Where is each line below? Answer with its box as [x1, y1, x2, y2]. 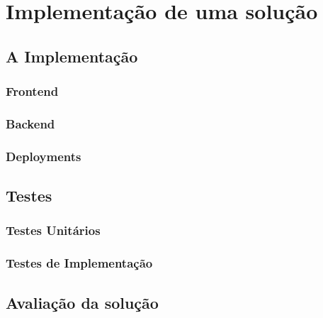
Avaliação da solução [6, 291, 159, 313]
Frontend [6, 82, 59, 100]
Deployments [6, 147, 81, 165]
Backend [6, 114, 55, 132]
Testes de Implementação [6, 254, 153, 272]
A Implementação [6, 45, 138, 67]
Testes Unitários [6, 221, 101, 239]
